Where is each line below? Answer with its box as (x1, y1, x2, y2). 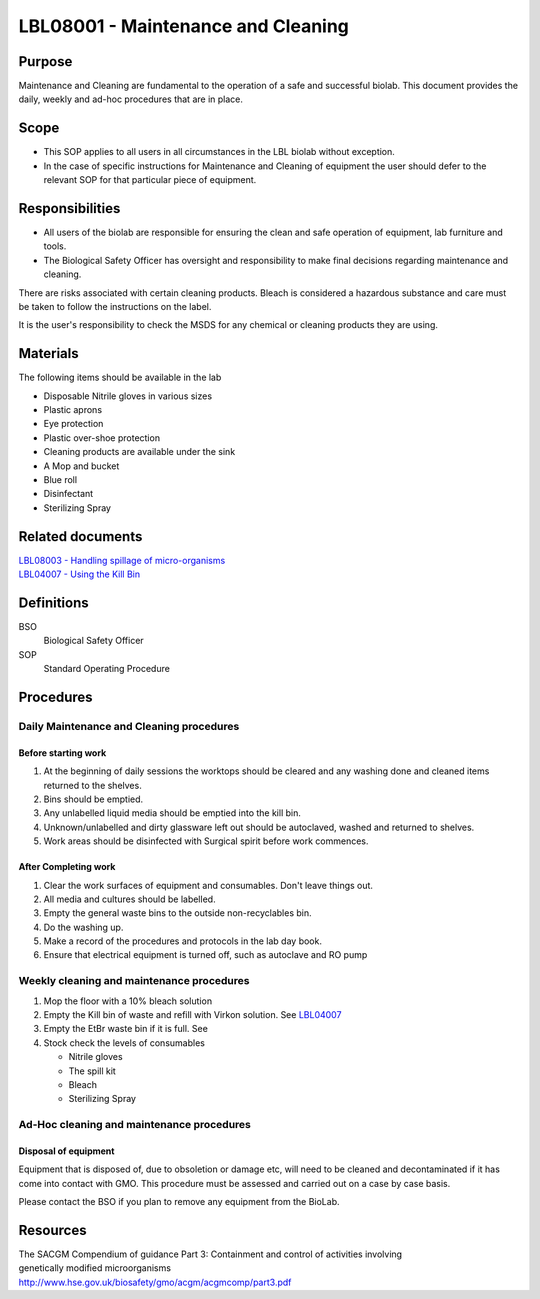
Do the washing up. (43, 921, 124, 933)
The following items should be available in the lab (18, 371, 222, 384)
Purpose (18, 53, 73, 70)
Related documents (18, 528, 143, 545)
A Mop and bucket (43, 460, 120, 472)
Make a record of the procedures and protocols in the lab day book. (43, 935, 322, 947)
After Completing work (18, 861, 116, 873)
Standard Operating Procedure (43, 663, 170, 675)
